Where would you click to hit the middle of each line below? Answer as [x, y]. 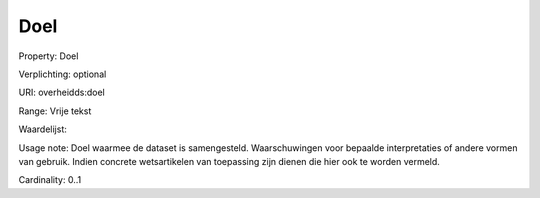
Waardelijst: [42, 129]
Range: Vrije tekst [55, 111]
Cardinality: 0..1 [50, 180]
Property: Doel [48, 56]
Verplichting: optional [62, 74]
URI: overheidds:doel [61, 92]
